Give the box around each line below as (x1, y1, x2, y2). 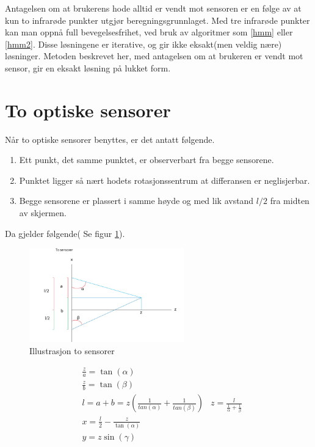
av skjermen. (19, 206, 67, 219)
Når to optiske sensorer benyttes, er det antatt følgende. (5, 133, 215, 145)
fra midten (270, 194, 310, 207)
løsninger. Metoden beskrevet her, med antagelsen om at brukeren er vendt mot (5, 49, 303, 62)
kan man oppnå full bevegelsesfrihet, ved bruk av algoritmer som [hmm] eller (5, 26, 293, 38)
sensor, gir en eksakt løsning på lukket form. (5, 61, 171, 74)
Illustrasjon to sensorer (29, 344, 115, 357)
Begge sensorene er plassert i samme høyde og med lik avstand (19, 194, 254, 207)
